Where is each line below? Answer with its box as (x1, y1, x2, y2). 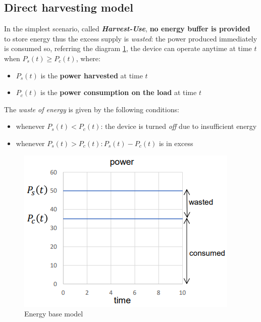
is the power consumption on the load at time (40, 87, 197, 98)
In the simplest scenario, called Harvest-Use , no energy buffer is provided (4, 23, 250, 34)
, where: (76, 53, 100, 63)
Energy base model (24, 308, 83, 319)
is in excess (159, 137, 193, 148)
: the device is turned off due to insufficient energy (100, 121, 257, 131)
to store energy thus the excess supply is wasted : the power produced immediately (4, 33, 257, 43)
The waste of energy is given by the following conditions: (4, 104, 179, 114)
